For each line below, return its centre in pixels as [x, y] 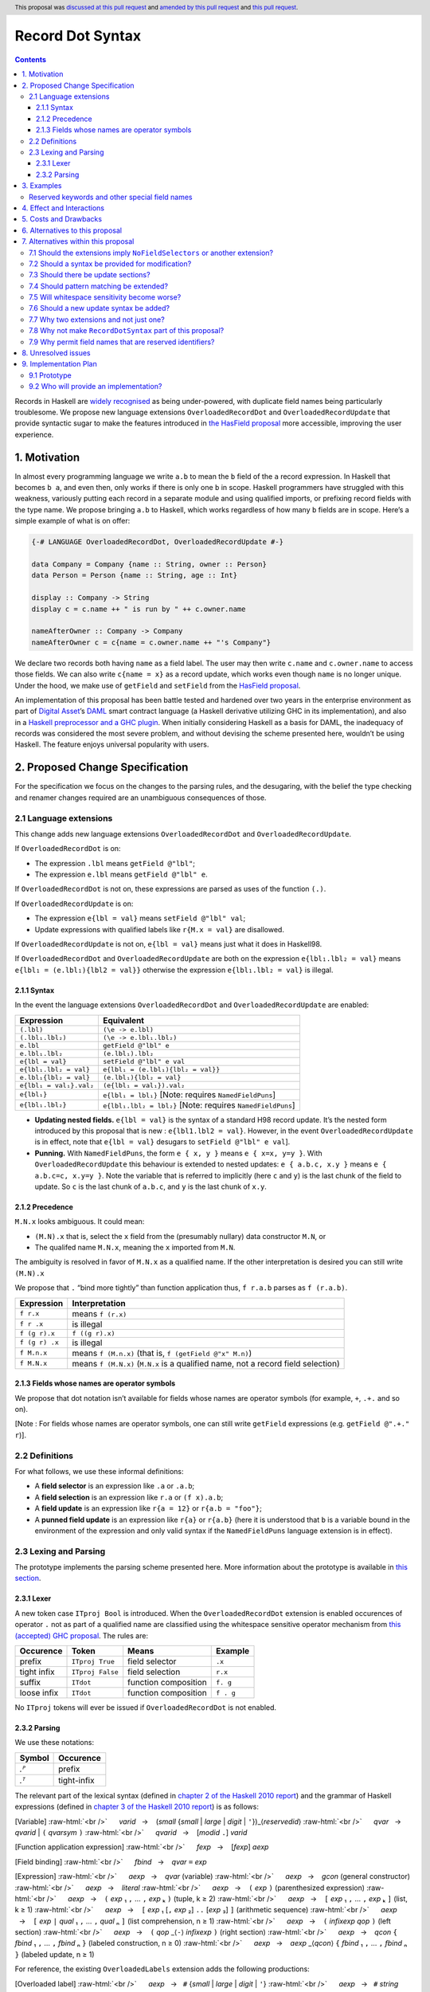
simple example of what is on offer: [72, 521]
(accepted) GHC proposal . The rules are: [82, 1635]
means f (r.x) [100, 1313]
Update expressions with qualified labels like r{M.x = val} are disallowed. [159, 929]
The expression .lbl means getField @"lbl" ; [115, 863]
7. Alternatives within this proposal [78, 241]
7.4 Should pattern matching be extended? [99, 286]
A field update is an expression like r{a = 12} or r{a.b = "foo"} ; [148, 1508]
